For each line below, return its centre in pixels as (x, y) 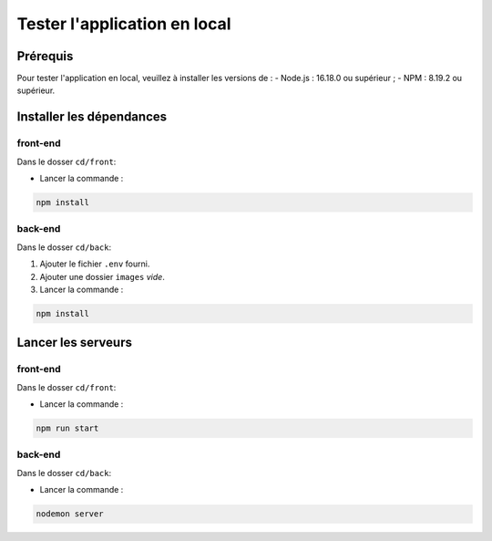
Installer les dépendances (92, 117)
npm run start (67, 428)
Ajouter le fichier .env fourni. (95, 264)
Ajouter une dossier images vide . (102, 276)
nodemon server (70, 514)
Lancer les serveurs (74, 343)
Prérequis (45, 56)
